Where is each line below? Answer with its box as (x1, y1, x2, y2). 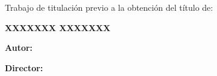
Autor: (5, 41, 33, 54)
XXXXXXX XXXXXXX (5, 21, 111, 34)
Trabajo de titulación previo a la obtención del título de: (5, 1, 213, 13)
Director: (5, 61, 43, 74)
